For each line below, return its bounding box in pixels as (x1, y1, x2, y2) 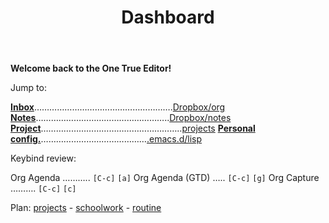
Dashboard (121, 6, 215, 29)
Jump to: (10, 82, 47, 94)
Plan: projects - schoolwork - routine (10, 202, 162, 214)
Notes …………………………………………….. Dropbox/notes (10, 112, 232, 124)
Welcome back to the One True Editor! (10, 62, 172, 75)
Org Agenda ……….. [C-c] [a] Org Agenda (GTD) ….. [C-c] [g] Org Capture (10, 172, 320, 184)
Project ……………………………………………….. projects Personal (10, 122, 256, 135)
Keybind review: (10, 152, 77, 165)
